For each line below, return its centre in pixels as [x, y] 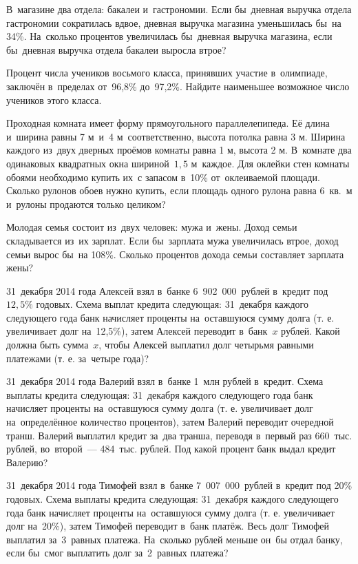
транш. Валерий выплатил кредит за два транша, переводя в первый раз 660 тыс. [179, 435]
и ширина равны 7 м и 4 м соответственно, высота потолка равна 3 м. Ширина [176, 136]
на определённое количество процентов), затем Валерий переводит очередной [170, 422]
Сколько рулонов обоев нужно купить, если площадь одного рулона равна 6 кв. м [179, 190]
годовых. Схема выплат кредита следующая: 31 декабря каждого [172, 304]
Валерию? [27, 462]
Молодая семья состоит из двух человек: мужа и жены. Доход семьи [152, 227]
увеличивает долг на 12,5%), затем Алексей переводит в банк [137, 331]
